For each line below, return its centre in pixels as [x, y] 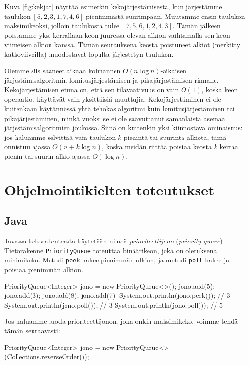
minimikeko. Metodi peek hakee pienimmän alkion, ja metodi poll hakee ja [117, 260]
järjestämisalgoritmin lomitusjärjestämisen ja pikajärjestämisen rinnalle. [112, 80]
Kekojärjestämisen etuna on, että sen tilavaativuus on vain [92, 89]
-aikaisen [174, 70]
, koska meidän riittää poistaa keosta [157, 147]
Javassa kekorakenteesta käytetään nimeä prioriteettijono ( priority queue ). [115, 241]
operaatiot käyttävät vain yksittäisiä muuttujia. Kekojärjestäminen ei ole [113, 99]
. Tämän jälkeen [197, 26]
